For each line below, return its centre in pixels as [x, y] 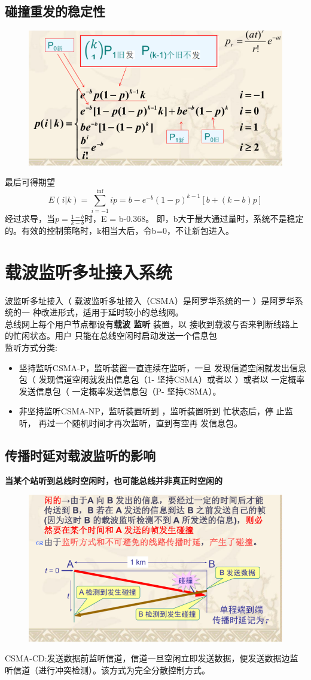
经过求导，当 [30, 219]
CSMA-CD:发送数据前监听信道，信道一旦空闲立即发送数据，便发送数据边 [147, 658]
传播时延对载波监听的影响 [80, 455]
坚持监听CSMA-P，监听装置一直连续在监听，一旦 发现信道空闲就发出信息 [162, 367]
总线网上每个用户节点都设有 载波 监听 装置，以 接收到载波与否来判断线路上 [152, 324]
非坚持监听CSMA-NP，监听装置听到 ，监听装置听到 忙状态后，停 [146, 411]
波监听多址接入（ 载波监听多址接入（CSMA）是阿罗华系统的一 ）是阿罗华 [150, 300]
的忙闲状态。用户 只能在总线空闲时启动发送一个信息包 [111, 336]
